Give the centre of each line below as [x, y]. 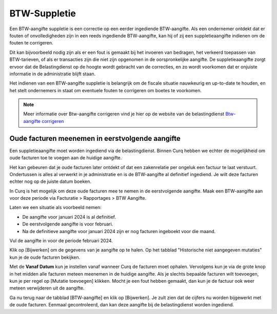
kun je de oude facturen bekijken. [45, 257]
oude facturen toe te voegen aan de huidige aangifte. [66, 158]
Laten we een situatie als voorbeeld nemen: [56, 207]
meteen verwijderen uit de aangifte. [47, 288]
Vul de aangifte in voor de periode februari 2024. [61, 241]
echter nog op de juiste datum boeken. [51, 181]
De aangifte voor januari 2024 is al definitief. [69, 217]
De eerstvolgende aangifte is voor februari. [68, 224]
